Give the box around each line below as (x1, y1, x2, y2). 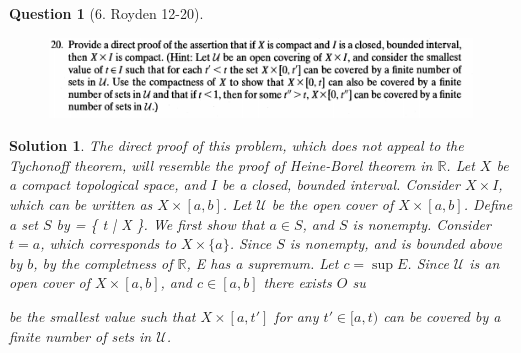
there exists (263, 272, 332, 293)
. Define (463, 194, 513, 215)
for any (274, 306, 319, 327)
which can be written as (9, 194, 153, 215)
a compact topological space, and (9, 174, 206, 195)
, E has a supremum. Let (186, 252, 339, 273)
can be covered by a (383, 306, 501, 327)
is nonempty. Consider (352, 213, 491, 234)
